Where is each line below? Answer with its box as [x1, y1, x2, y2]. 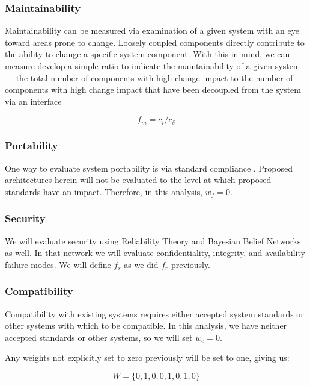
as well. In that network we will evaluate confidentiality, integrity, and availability [5, 246, 305, 259]
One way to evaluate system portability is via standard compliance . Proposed [5, 161, 293, 174]
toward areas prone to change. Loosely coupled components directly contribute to [5, 36, 305, 48]
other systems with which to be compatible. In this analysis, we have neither [5, 319, 287, 332]
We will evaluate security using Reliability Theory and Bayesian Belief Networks [5, 234, 301, 247]
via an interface [5, 95, 62, 107]
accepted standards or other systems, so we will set [5, 331, 193, 343]
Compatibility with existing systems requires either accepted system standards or [5, 307, 304, 320]
